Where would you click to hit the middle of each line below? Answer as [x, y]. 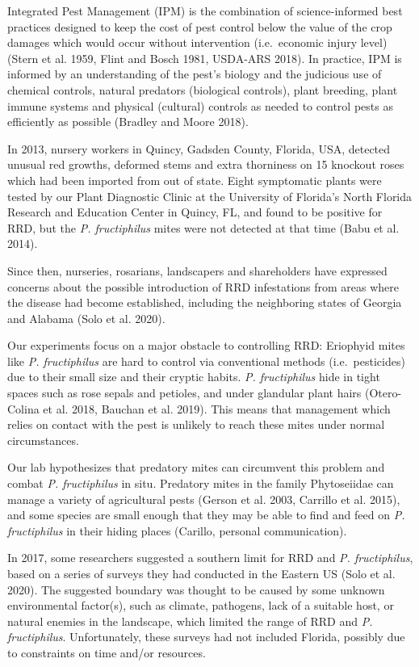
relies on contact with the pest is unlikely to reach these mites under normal [196, 424]
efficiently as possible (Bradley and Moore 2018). [128, 122]
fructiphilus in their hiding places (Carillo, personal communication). [177, 530]
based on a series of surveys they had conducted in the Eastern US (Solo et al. [201, 573]
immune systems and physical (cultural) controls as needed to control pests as [200, 105]
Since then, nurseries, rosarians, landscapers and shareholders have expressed [197, 270]
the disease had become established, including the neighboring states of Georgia [205, 302]
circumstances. [43, 440]
